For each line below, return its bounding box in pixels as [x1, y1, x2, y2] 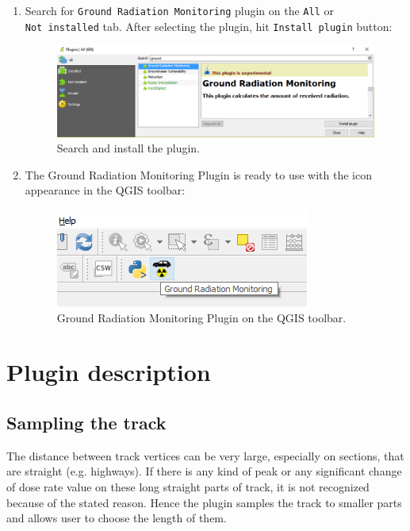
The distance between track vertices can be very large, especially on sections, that [6, 447, 404, 464]
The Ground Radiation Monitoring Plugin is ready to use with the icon [25, 166, 372, 183]
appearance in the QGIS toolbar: [25, 182, 186, 198]
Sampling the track [6, 410, 167, 434]
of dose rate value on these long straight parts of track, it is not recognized [6, 478, 370, 494]
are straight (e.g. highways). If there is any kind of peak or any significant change [6, 463, 402, 479]
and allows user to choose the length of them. [6, 510, 227, 526]
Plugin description [6, 356, 211, 388]
